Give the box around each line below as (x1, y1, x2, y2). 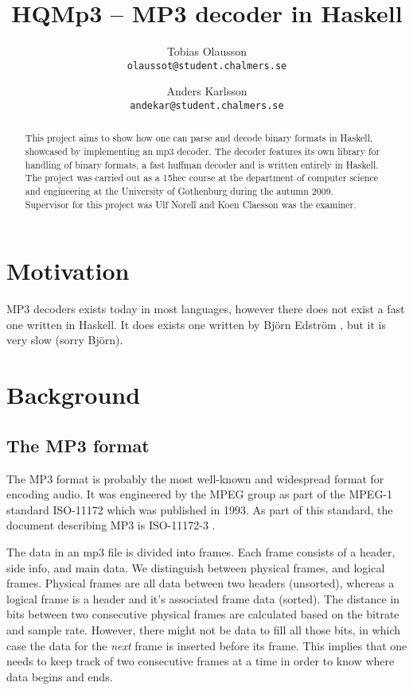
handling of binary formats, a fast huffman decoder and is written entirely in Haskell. (25, 157, 379, 171)
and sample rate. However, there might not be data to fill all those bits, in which (6, 622, 400, 638)
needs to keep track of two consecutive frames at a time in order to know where (6, 653, 395, 669)
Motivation (6, 254, 130, 287)
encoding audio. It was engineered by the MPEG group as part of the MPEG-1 (6, 486, 393, 502)
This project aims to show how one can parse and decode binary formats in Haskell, (25, 131, 373, 145)
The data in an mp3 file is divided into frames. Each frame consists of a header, (6, 544, 395, 560)
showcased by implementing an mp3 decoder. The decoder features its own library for (25, 145, 380, 158)
